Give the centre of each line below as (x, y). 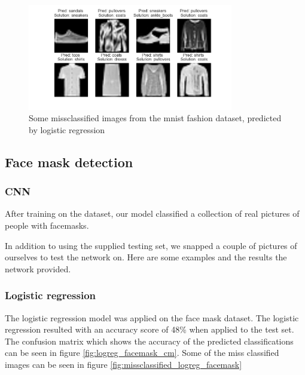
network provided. (38, 268)
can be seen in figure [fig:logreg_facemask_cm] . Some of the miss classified (142, 353)
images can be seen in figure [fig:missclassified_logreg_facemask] (123, 364)
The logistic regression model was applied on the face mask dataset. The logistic (152, 317)
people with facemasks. (47, 225)
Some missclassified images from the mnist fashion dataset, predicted (155, 118)
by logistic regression (67, 129)
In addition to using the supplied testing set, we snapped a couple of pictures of (151, 245)
